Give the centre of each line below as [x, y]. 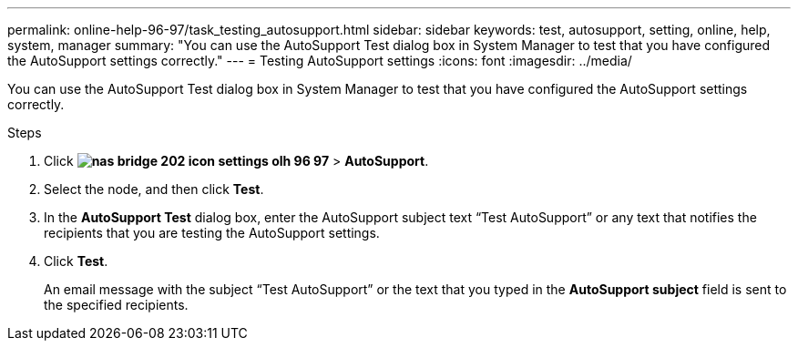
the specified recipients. [116, 305]
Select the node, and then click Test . [154, 189]
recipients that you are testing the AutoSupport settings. [212, 233]
